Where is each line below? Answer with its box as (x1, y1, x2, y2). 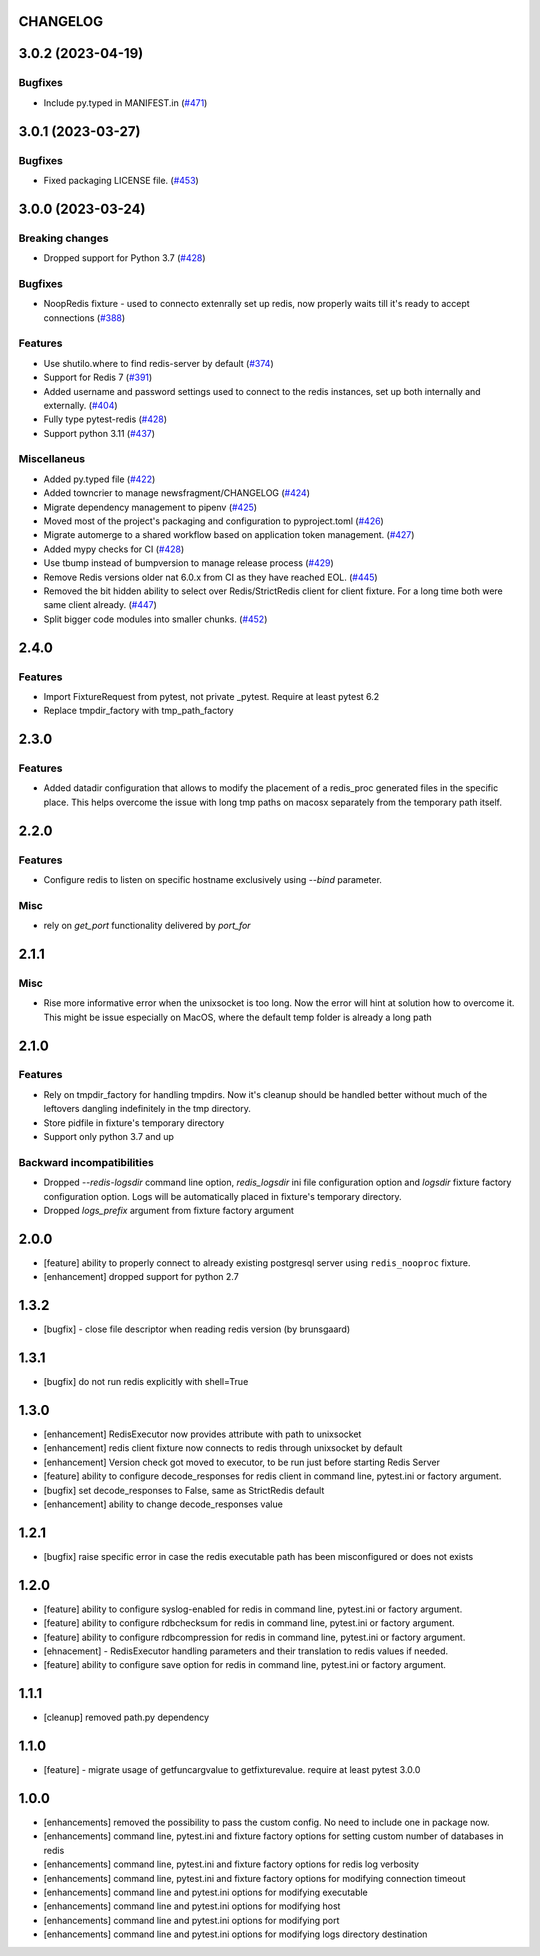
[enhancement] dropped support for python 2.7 (43, 1271, 239, 1283)
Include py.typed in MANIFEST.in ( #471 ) (43, 96, 208, 109)
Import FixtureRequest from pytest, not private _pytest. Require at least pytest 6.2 (43, 690, 380, 702)
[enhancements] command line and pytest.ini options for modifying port (43, 1914, 340, 1926)
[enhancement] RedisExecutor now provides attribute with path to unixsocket (43, 1428, 362, 1440)
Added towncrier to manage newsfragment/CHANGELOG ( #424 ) (43, 487, 310, 499)
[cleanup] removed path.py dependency (43, 1711, 210, 1724)
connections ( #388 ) (43, 311, 126, 324)
